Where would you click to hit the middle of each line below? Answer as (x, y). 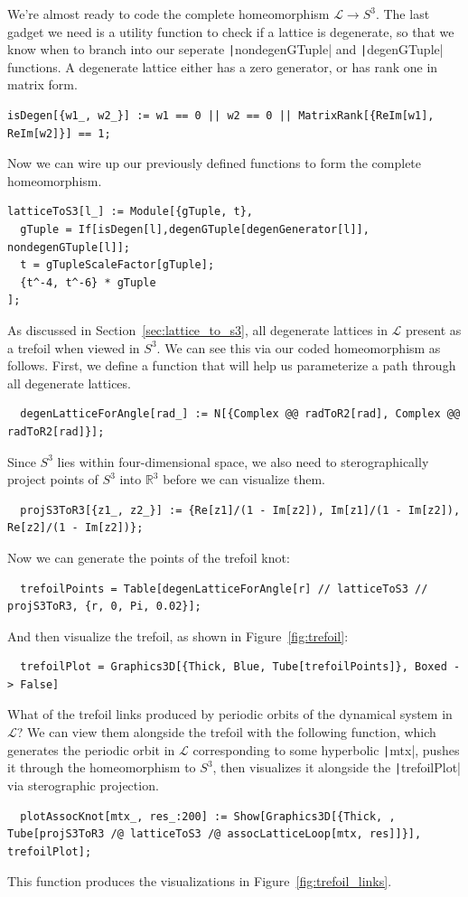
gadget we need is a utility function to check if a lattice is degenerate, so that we (231, 31)
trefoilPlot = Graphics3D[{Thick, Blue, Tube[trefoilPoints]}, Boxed (234, 667)
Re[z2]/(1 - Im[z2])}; (75, 528)
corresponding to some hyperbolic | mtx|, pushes (326, 749)
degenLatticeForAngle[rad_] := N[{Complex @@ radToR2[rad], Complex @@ (240, 414)
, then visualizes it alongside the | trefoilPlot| (337, 767)
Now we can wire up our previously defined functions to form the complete (215, 163)
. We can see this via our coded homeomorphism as (299, 347)
